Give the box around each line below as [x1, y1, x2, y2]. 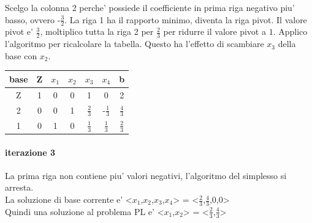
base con [5, 49, 37, 62]
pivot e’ [5, 25, 33, 38]
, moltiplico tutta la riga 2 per [40, 25, 154, 38]
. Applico [273, 25, 308, 38]
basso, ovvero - [5, 13, 61, 26]
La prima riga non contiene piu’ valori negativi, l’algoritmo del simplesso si [5, 169, 287, 181]
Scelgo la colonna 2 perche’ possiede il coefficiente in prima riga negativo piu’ [5, 1, 295, 13]
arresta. [5, 181, 34, 194]
